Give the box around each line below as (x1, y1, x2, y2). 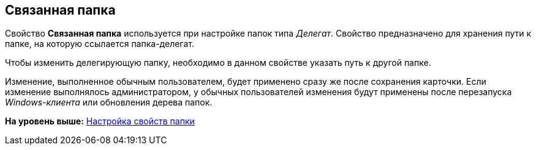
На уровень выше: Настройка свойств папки (5, 116, 195, 127)
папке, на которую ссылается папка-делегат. (5, 38, 194, 49)
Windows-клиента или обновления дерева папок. (5, 97, 213, 108)
